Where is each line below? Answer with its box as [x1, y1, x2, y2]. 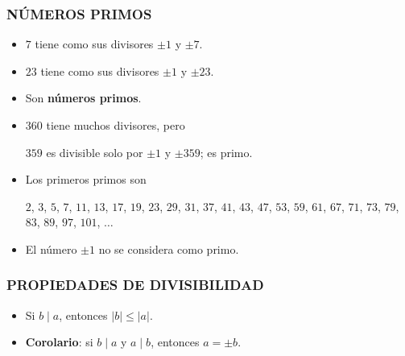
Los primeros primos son [25, 171, 147, 188]
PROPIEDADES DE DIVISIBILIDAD [6, 275, 264, 295]
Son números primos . [25, 89, 142, 106]
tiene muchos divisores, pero [46, 117, 185, 133]
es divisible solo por [46, 143, 143, 160]
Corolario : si [25, 333, 93, 350]
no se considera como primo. [98, 240, 239, 257]
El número [25, 240, 77, 257]
